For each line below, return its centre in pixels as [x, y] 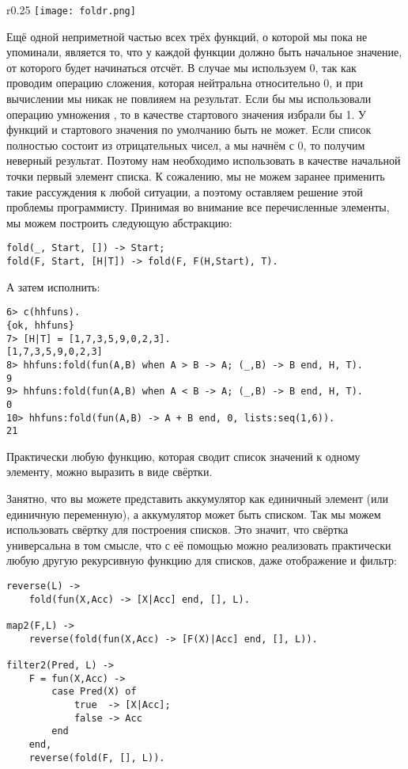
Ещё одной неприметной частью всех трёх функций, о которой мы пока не [187, 36]
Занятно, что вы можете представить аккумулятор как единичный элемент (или [197, 499]
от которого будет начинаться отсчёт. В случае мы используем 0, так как [181, 67]
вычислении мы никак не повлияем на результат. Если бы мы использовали [189, 99]
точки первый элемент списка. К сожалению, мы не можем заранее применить [196, 176]
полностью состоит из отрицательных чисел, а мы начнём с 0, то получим [186, 145]
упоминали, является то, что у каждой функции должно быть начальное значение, [204, 52]
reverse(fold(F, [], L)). [97, 758]
